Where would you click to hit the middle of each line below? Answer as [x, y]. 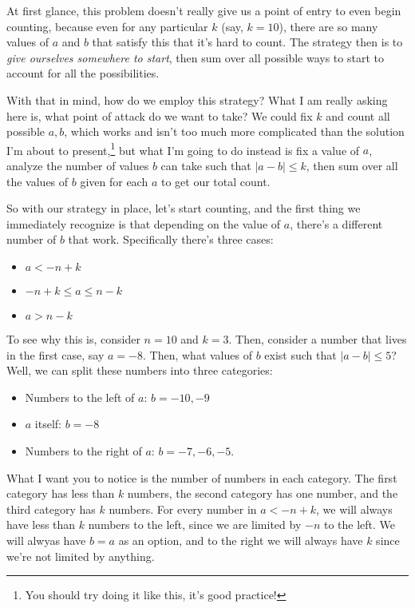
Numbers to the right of [83, 450]
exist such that [300, 354]
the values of [38, 181]
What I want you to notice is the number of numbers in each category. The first [202, 477]
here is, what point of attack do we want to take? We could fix [160, 115]
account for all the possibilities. [83, 73]
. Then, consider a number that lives [318, 338]
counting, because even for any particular [107, 26]
